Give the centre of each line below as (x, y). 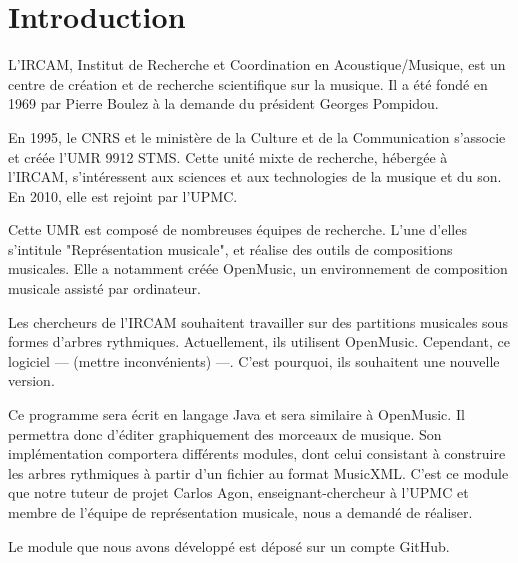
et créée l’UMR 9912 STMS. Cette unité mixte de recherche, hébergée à (228, 156)
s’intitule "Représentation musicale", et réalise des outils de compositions (230, 248)
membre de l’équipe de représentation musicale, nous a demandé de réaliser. (240, 512)
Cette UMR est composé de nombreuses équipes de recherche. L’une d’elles (237, 229)
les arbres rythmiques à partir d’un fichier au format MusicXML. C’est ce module (258, 472)
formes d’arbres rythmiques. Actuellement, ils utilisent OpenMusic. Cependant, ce (259, 341)
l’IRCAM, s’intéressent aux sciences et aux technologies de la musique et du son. (255, 176)
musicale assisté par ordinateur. (104, 288)
